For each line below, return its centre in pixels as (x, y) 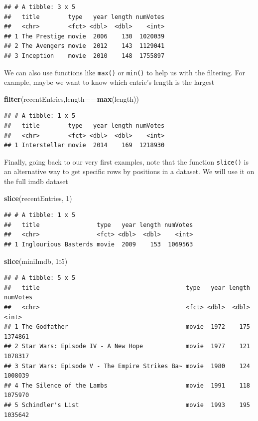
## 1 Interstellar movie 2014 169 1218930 (84, 145)
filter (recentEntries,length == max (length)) (71, 99)
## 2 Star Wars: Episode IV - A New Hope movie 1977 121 (127, 346)
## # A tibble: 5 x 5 (40, 278)
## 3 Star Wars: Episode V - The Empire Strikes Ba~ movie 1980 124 (127, 366)
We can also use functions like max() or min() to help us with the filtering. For (125, 72)
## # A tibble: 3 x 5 (40, 7)
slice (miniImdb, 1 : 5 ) (36, 261)
